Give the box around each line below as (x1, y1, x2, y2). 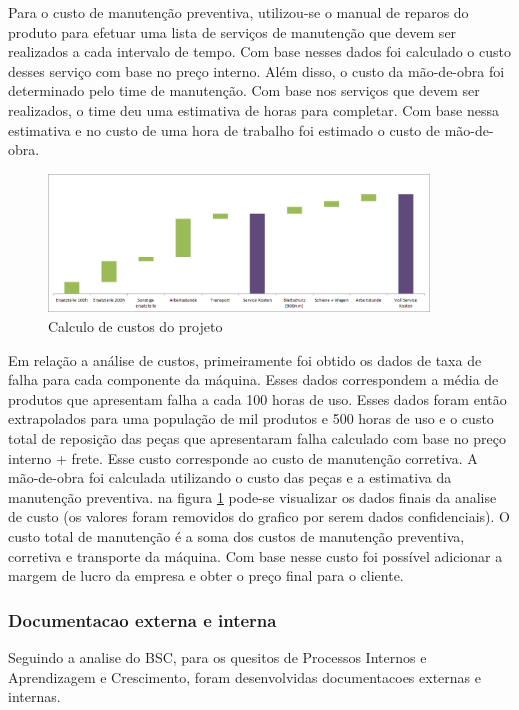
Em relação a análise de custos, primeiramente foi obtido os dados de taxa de (8, 349, 482, 370)
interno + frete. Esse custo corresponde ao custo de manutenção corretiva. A (8, 447, 478, 468)
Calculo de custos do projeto (48, 315, 223, 336)
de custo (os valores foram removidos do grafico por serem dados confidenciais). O (8, 506, 511, 527)
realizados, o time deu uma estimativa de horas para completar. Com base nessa (8, 99, 499, 120)
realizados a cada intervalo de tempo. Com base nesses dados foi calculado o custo (8, 41, 511, 62)
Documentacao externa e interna (8, 607, 277, 632)
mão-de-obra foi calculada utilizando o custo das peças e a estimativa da (8, 467, 452, 488)
